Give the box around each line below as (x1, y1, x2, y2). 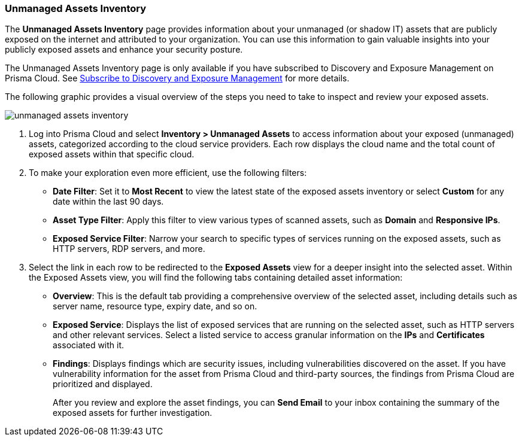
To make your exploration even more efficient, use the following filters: (29, 168, 307, 178)
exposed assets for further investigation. (53, 407, 213, 418)
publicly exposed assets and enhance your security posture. (5, 44, 243, 55)
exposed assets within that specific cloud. (29, 149, 195, 160)
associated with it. (53, 340, 125, 351)
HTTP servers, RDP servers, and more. (53, 244, 205, 254)
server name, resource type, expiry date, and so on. (53, 301, 257, 312)
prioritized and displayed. (53, 379, 153, 390)
